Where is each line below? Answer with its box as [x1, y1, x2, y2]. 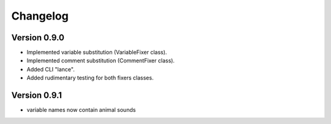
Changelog [11, 9, 69, 23]
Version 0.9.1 [11, 90, 63, 101]
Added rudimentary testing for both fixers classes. [26, 74, 154, 82]
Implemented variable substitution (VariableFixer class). [26, 49, 167, 56]
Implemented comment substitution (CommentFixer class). [26, 57, 175, 64]
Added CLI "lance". [26, 65, 75, 73]
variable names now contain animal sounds [26, 106, 136, 114]
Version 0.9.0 [11, 32, 64, 43]
